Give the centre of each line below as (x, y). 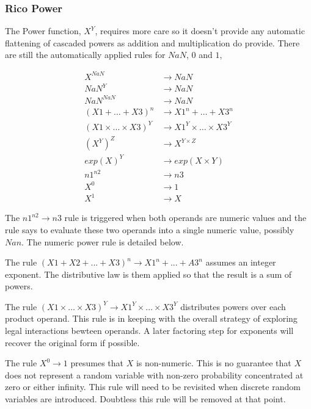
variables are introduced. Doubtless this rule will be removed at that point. (145, 399)
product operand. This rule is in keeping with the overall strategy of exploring (151, 318)
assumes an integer (241, 262)
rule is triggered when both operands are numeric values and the (185, 218)
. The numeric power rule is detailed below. (103, 241)
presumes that (97, 363)
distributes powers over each (233, 306)
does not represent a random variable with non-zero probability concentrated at (154, 375)
